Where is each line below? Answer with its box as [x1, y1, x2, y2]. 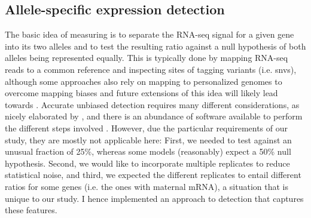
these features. [5, 204, 57, 216]
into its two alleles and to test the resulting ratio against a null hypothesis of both [5, 39, 306, 52]
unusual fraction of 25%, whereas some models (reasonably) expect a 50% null [5, 145, 291, 158]
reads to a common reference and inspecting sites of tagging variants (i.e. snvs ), [5, 63, 297, 75]
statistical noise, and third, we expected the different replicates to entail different [5, 168, 301, 181]
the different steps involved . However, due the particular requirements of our [5, 121, 288, 134]
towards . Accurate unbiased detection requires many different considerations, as [5, 98, 300, 110]
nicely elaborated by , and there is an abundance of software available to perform [5, 110, 303, 122]
